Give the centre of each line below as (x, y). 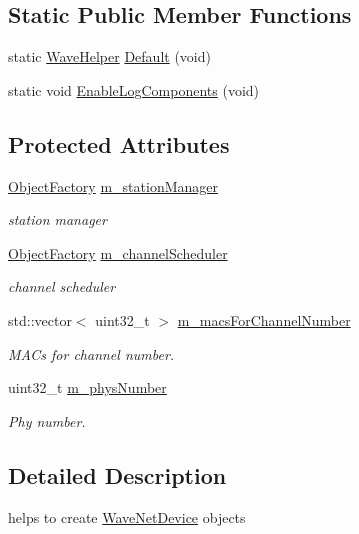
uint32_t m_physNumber (87, 387)
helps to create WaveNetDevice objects (127, 516)
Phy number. (47, 420)
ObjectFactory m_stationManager (113, 185)
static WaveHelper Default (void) (109, 56)
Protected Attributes (119, 143)
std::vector (40, 319)
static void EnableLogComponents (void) (134, 89)
